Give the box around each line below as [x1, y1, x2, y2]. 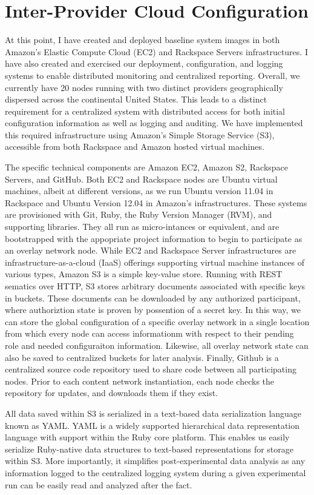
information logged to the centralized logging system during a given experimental [5, 466, 306, 479]
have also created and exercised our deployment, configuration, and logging [5, 57, 283, 70]
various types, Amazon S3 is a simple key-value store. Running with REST [5, 268, 283, 280]
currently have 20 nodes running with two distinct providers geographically [5, 81, 283, 93]
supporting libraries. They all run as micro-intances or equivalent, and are [5, 220, 280, 233]
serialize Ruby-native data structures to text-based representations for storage [5, 442, 293, 455]
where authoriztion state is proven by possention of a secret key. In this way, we [5, 303, 301, 316]
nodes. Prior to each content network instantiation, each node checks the [5, 374, 275, 387]
